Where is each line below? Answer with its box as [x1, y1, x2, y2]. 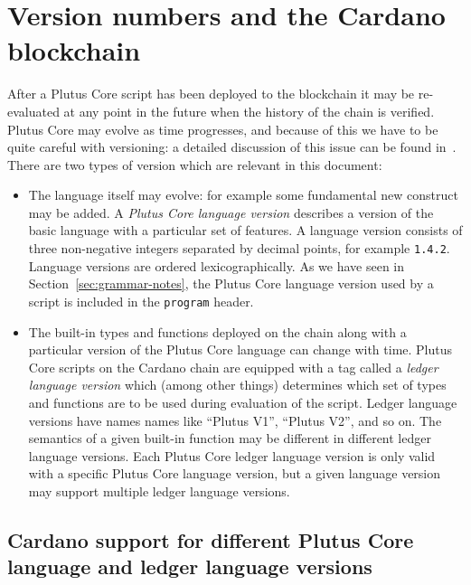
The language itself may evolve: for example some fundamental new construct [28, 185, 458, 204]
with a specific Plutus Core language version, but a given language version [28, 464, 441, 483]
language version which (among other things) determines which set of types [28, 375, 447, 394]
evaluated [7, 101, 60, 120]
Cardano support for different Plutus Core [7, 525, 414, 553]
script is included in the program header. [28, 291, 254, 310]
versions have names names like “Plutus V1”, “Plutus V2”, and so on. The [28, 410, 442, 429]
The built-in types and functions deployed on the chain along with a [28, 322, 407, 341]
